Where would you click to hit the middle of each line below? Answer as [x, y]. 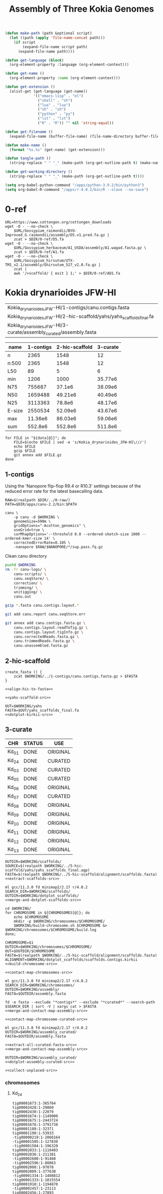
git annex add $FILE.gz [38, 455]
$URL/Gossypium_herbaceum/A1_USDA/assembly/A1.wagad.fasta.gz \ [80, 248]
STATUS [33, 743]
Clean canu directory [26, 556]
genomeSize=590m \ [32, 522]
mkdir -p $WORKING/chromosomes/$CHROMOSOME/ [59, 921]
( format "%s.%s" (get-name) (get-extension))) [57, 149]
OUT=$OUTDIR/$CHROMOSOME [30, 951]
